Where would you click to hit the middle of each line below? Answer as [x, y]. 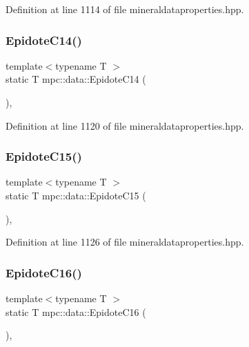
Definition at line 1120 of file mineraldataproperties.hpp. [125, 125]
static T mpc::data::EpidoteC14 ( [76, 79]
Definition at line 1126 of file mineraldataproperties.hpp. [125, 242]
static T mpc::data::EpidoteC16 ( [76, 311]
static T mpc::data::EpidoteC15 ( [76, 195]
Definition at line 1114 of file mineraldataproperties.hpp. [125, 9]
